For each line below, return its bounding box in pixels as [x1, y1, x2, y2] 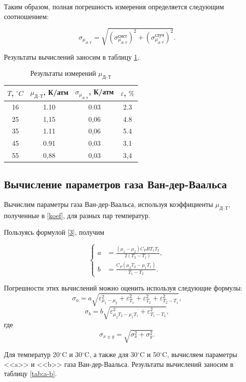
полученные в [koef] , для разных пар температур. [4, 210, 150, 221]
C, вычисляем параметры [162, 349, 237, 360]
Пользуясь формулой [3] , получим [4, 226, 105, 237]
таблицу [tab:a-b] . [4, 368, 57, 379]
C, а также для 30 [84, 349, 137, 360]
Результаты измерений [30, 68, 96, 78]
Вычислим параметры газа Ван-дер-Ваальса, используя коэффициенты [4, 199, 213, 209]
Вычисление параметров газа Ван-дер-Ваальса [4, 176, 227, 191]
